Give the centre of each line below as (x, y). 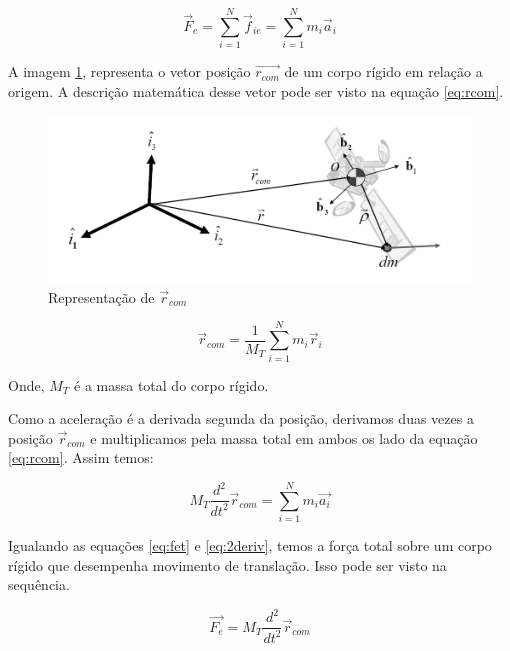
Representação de (101, 296)
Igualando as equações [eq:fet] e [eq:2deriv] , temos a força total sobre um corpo (250, 545)
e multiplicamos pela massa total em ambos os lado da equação (284, 437)
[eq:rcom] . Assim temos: (81, 457)
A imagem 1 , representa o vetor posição (129, 71)
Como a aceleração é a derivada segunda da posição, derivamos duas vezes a (241, 418)
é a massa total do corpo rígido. (171, 384)
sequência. (39, 584)
